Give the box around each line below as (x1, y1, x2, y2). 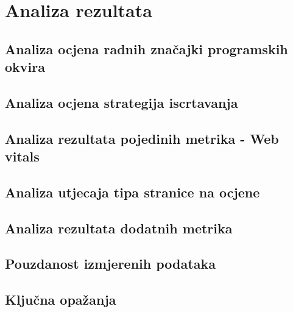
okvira (5, 57, 45, 76)
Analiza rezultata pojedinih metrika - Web (5, 129, 279, 147)
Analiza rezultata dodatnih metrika (5, 218, 233, 237)
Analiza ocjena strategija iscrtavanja (5, 93, 238, 112)
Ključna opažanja (5, 290, 116, 309)
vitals (5, 147, 40, 166)
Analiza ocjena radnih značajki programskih (5, 39, 288, 58)
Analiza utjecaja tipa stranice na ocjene (5, 182, 260, 201)
